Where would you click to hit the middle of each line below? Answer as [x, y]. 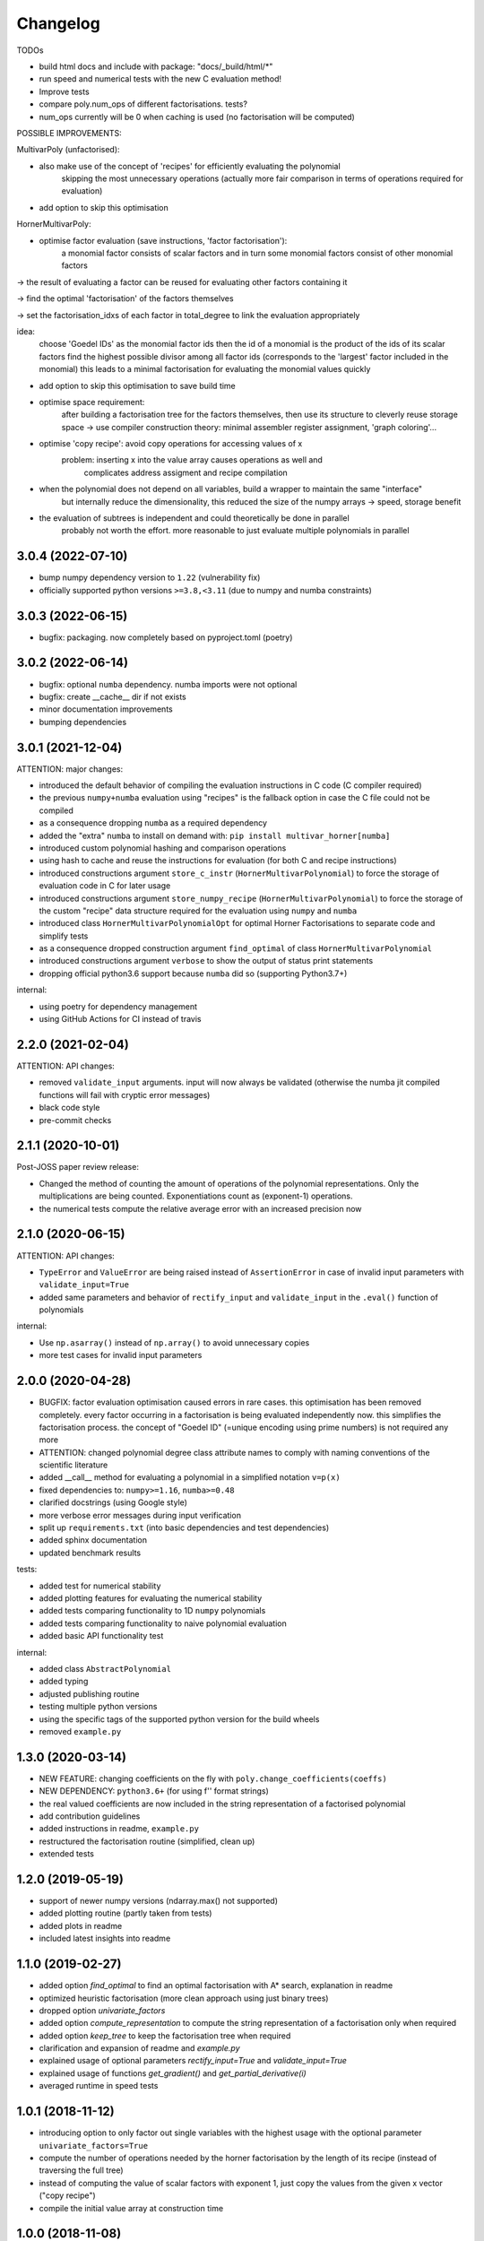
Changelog [58, 23]
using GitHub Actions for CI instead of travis [120, 1019]
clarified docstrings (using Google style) [113, 1502]
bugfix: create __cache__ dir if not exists [113, 697]
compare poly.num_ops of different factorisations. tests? [143, 104]
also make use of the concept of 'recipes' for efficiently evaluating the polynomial [190, 166]
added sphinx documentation [93, 1540]
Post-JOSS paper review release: [78, 1167]
